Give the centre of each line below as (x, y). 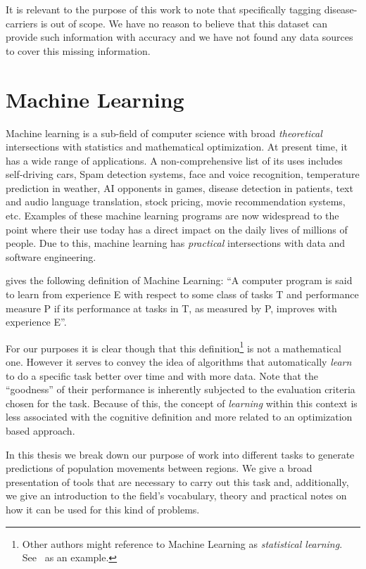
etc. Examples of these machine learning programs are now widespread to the (172, 216)
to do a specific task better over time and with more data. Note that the (162, 375)
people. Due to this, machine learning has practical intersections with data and (176, 243)
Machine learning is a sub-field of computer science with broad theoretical (164, 133)
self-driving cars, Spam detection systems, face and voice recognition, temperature (183, 174)
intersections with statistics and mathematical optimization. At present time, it (177, 147)
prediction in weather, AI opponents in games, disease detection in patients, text (179, 187)
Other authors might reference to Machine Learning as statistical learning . (182, 543)
